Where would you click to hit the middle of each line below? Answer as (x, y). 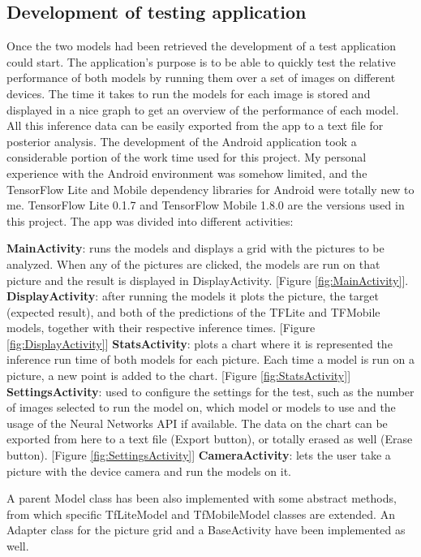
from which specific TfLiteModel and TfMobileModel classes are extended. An (201, 514)
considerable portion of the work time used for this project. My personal (187, 157)
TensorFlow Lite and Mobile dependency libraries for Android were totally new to (210, 189)
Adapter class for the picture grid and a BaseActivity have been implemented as (206, 530)
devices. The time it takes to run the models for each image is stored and (189, 93)
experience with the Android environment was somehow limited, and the (187, 173)
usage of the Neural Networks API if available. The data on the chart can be (197, 423)
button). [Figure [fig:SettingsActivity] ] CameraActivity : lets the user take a (199, 455)
